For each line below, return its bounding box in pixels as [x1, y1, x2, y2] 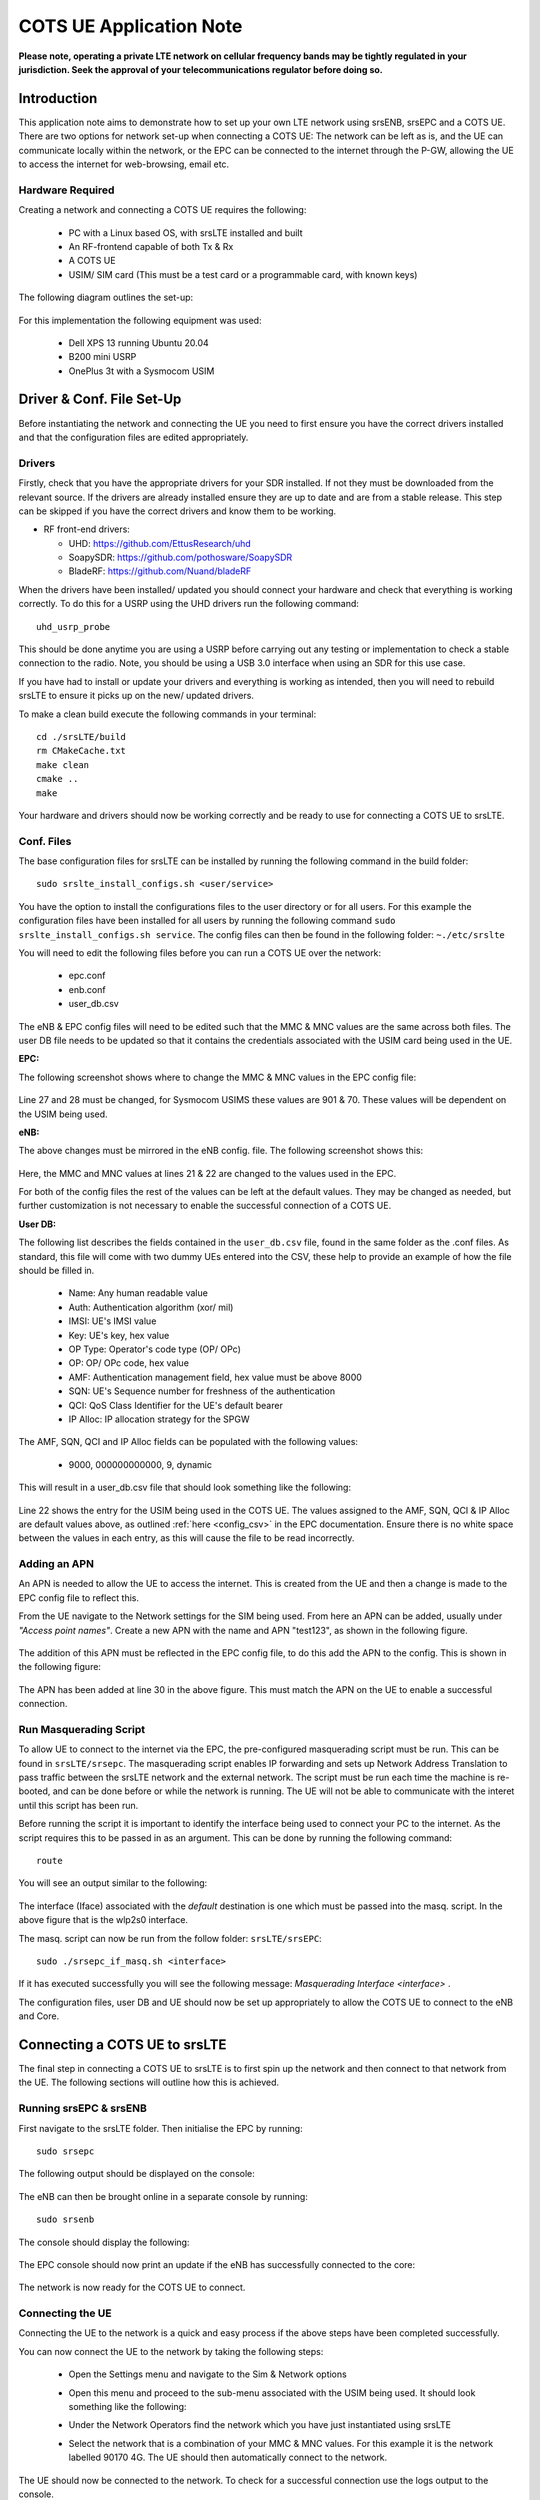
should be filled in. [18, 1265, 95, 1277]
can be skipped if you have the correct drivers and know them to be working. [18, 505, 337, 517]
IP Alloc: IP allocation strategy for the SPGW [68, 1413, 250, 1425]
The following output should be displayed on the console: [18, 2168, 255, 2180]
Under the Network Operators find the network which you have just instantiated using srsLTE [68, 2419, 452, 2431]
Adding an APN [18, 1557, 95, 1571]
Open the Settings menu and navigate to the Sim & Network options [68, 2368, 347, 2380]
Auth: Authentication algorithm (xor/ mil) [68, 1301, 234, 1313]
